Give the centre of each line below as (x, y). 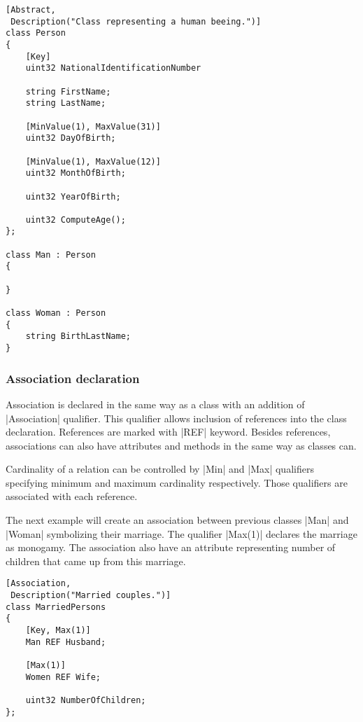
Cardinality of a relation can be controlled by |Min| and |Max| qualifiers (160, 469)
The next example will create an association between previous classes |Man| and (177, 520)
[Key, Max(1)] (58, 631)
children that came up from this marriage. (96, 561)
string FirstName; (68, 91)
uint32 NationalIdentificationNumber (113, 68)
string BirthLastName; (78, 336)
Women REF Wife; (63, 677)
